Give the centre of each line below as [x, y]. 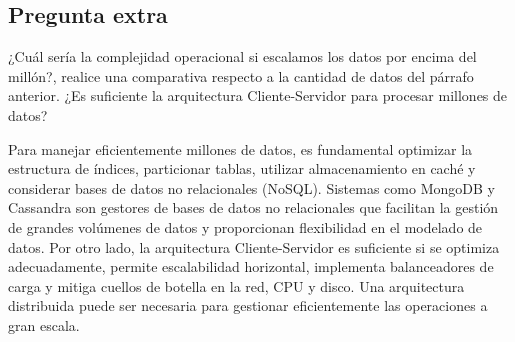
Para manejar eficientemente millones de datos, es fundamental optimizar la [240, 148]
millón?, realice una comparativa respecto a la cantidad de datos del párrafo [241, 75]
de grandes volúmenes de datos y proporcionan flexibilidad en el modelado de [245, 226]
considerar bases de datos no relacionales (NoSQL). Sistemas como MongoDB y [251, 187]
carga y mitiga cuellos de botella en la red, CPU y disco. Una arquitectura [236, 285]
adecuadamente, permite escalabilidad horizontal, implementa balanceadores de [251, 266]
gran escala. [44, 324]
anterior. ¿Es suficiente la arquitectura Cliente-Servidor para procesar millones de [258, 95]
